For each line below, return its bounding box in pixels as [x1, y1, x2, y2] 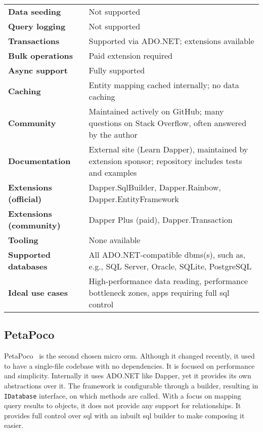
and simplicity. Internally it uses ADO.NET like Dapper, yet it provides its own [4, 370, 251, 381]
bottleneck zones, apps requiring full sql [89, 287, 230, 298]
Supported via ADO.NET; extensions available [89, 35, 254, 47]
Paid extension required [89, 50, 172, 61]
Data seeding [8, 6, 61, 17]
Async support [8, 64, 68, 76]
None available [89, 234, 141, 246]
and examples [89, 167, 137, 178]
